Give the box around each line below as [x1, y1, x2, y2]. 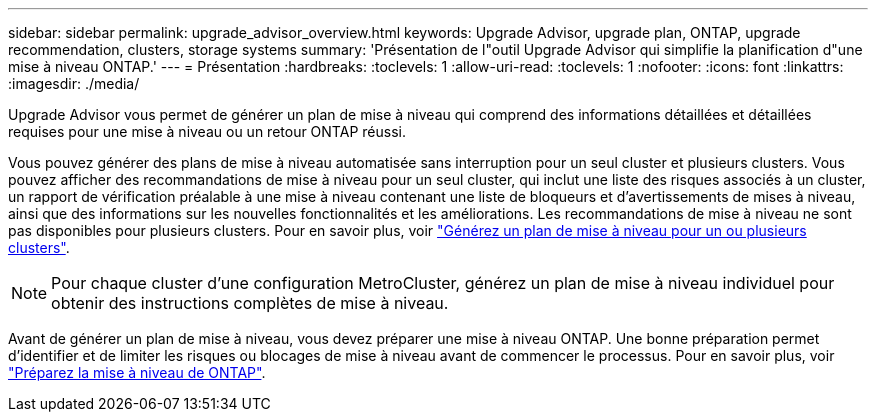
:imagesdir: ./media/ [8, 75, 140, 92]
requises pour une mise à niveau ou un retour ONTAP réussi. [8, 123, 406, 140]
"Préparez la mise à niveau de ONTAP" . [8, 364, 266, 381]
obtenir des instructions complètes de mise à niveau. [51, 293, 449, 313]
